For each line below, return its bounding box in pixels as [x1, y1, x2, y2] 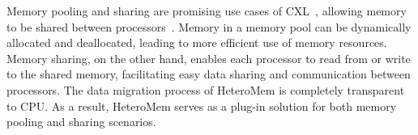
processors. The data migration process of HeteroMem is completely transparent [6, 81, 405, 98]
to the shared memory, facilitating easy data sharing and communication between [6, 65, 411, 82]
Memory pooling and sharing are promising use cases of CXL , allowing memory [6, 2, 407, 19]
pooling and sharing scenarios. [6, 113, 156, 130]
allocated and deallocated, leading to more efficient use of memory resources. [6, 34, 387, 51]
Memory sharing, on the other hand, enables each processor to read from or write [6, 49, 411, 66]
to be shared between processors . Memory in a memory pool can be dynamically [6, 18, 412, 35]
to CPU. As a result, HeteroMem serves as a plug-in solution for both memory [6, 97, 397, 114]
